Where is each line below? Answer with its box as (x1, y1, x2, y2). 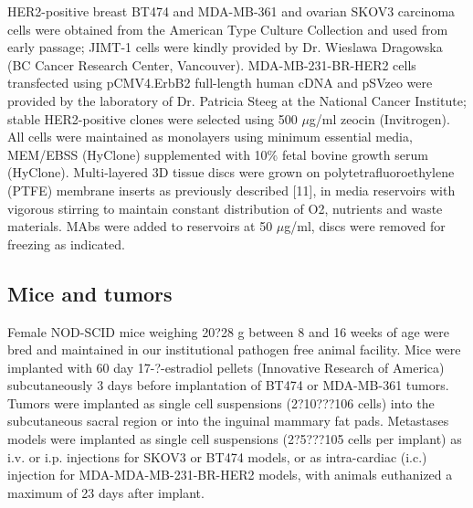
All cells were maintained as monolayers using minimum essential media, (7, 127, 413, 146)
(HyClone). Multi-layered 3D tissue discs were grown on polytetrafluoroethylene (7, 163, 455, 182)
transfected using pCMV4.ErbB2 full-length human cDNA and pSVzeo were (7, 73, 433, 92)
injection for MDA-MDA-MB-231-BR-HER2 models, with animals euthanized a (7, 465, 453, 484)
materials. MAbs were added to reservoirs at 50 (7, 217, 273, 236)
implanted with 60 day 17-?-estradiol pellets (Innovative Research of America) (7, 357, 445, 376)
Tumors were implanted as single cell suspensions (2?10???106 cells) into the (7, 393, 435, 412)
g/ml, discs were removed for (284, 217, 446, 236)
